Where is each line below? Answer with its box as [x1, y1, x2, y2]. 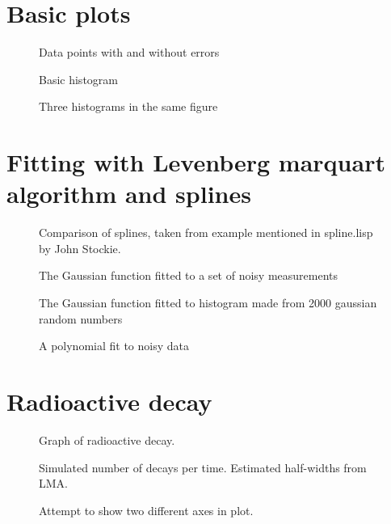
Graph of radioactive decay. [39, 431, 175, 448]
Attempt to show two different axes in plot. [39, 501, 254, 518]
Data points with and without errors [39, 44, 220, 61]
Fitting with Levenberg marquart [6, 146, 385, 179]
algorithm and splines [6, 177, 251, 210]
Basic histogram [39, 70, 118, 87]
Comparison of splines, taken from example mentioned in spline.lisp [39, 224, 373, 241]
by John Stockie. [39, 239, 121, 256]
